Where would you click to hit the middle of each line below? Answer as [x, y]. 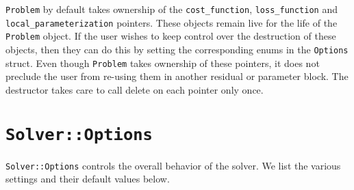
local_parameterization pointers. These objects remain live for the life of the [172, 22]
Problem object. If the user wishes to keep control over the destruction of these [171, 36]
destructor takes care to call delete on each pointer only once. [135, 89]
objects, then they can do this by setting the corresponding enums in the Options [177, 49]
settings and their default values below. [88, 179]
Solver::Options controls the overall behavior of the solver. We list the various [173, 165]
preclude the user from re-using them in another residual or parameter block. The [177, 76]
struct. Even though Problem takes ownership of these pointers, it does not [163, 63]
